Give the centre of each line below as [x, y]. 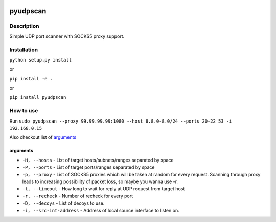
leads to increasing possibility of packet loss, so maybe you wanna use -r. [100, 181]
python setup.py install [40, 60]
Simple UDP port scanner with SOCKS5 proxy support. [67, 36]
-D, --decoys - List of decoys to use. [63, 203]
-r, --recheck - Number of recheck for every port [78, 196]
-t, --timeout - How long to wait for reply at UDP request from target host [103, 189]
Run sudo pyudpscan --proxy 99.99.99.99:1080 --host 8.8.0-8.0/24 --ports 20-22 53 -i [121, 121]
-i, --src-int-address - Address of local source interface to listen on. [101, 210]
